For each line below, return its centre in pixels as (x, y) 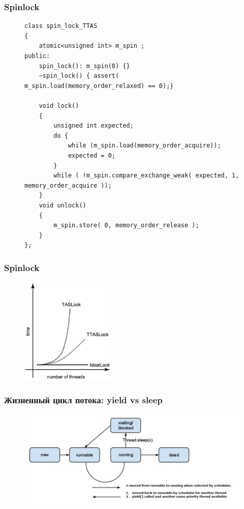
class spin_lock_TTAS (61, 26)
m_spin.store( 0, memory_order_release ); (126, 226)
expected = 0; (91, 155)
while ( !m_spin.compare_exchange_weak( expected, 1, (146, 176)
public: (37, 56)
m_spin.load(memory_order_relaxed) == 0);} (99, 86)
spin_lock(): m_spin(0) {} (84, 66)
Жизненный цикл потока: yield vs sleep (83, 400)
